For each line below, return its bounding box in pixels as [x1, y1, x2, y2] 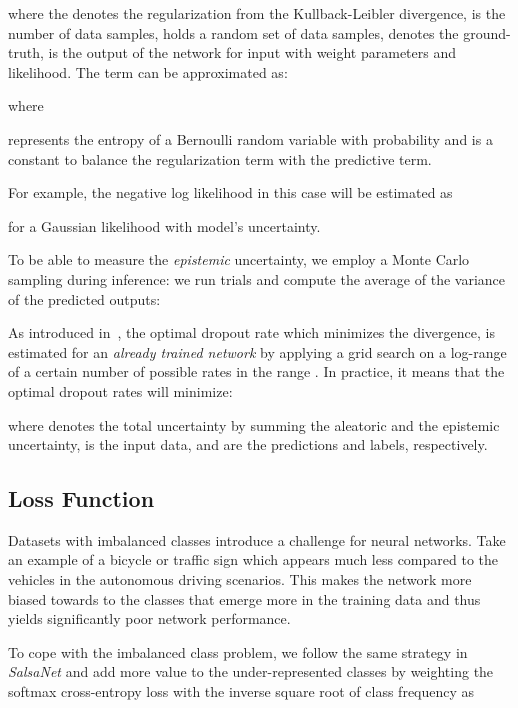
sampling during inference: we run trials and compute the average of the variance [8, 268, 505, 289]
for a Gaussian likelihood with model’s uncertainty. [8, 215, 321, 236]
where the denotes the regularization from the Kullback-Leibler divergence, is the [8, 3, 506, 23]
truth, [8, 42, 44, 63]
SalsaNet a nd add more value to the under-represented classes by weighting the [8, 661, 494, 682]
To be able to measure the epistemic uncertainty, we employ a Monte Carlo [8, 249, 470, 270]
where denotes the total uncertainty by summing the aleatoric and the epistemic [8, 414, 500, 435]
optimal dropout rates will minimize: [8, 380, 233, 401]
